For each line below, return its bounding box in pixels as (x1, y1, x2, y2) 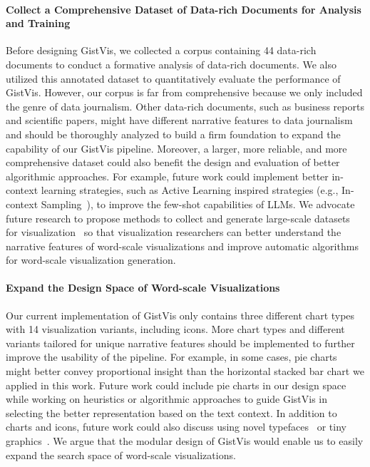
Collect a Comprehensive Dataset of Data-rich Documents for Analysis (6, 1, 361, 16)
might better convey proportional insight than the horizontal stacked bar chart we (6, 364, 364, 379)
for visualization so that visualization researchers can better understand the (6, 225, 341, 240)
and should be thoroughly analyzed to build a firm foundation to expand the (6, 126, 341, 141)
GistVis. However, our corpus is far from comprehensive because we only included (6, 85, 363, 100)
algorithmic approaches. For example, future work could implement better (6, 168, 329, 183)
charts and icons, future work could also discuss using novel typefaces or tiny (6, 419, 346, 434)
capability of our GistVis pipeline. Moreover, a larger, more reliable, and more (6, 140, 347, 155)
